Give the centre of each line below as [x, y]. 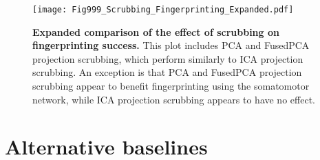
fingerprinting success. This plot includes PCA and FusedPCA [171, 45]
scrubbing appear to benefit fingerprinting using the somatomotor [171, 86]
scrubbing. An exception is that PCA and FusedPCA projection [167, 72]
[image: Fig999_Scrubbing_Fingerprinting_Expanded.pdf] [163, 10]
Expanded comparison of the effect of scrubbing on [156, 31]
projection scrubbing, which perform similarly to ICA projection [168, 58]
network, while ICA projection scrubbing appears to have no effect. [174, 99]
